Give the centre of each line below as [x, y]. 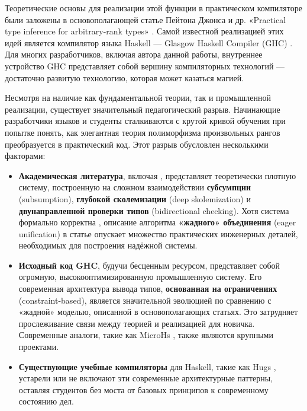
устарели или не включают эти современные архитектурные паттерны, [146, 378]
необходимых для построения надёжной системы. [108, 245]
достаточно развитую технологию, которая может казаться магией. [125, 77]
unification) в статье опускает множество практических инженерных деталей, [158, 233]
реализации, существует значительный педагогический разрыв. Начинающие [143, 109]
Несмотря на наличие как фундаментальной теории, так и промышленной [138, 98]
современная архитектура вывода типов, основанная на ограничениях [148, 289]
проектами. [39, 347]
